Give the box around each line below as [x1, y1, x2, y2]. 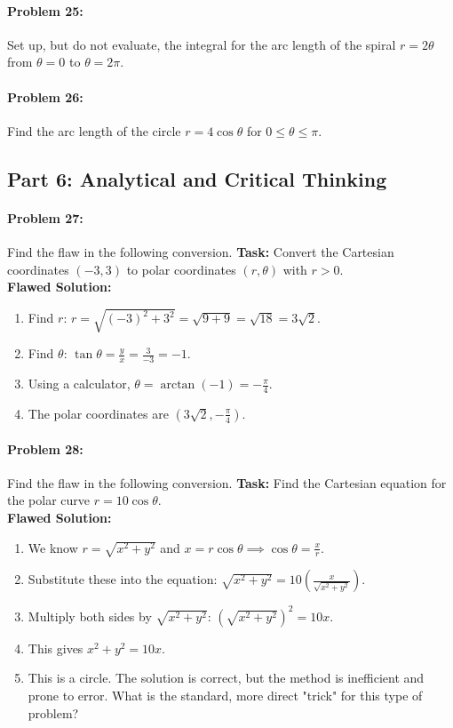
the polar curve [7, 491, 91, 509]
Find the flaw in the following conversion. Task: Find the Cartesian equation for [7, 473, 447, 492]
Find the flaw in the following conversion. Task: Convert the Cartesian [7, 242, 394, 260]
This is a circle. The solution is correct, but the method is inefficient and [28, 668, 425, 687]
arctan [160, 379, 195, 392]
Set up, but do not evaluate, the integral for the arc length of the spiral [7, 35, 396, 53]
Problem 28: [7, 439, 83, 458]
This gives [28, 638, 83, 657]
